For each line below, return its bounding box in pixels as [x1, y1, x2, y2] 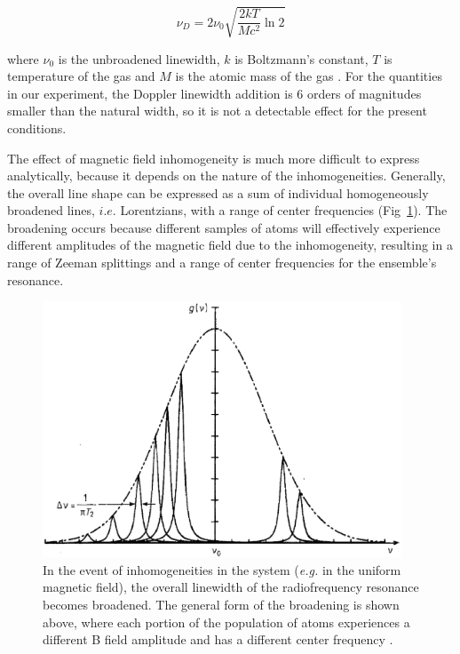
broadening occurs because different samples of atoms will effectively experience [7, 218, 440, 236]
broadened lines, [7, 201, 95, 219]
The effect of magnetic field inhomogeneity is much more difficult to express [7, 148, 420, 167]
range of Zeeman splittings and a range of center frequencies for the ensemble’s [7, 253, 437, 272]
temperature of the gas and [7, 67, 155, 85]
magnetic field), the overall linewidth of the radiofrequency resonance [43, 578, 419, 596]
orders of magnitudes [306, 84, 422, 102]
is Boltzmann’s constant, [234, 49, 369, 68]
